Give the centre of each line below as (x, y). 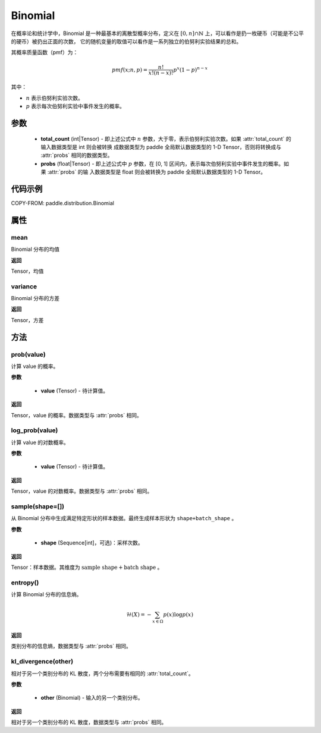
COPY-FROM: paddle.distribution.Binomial (62, 203)
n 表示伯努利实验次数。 (54, 97)
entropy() (25, 583)
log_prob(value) (34, 430)
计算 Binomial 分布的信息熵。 (46, 594)
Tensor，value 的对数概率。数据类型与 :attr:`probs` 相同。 (82, 491)
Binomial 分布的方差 (35, 298)
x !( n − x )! (161, 73)
